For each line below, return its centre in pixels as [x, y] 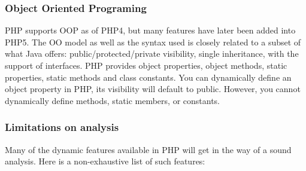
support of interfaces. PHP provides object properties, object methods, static [146, 65]
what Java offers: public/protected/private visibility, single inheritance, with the [152, 54]
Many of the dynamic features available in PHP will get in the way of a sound [148, 149]
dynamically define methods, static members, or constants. [113, 100]
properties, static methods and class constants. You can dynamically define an [148, 77]
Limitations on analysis [62, 127]
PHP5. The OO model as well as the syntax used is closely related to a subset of [153, 42]
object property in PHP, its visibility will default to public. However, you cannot [153, 89]
